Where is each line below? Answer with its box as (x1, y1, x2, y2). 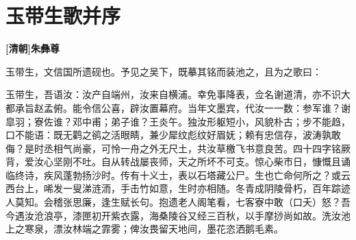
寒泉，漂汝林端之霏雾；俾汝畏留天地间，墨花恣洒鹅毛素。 (24, 221, 283, 236)
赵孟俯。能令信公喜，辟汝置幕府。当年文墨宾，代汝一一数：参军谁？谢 (34, 100, 351, 115)
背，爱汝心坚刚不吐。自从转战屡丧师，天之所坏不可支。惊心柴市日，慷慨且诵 (5, 154, 351, 169)
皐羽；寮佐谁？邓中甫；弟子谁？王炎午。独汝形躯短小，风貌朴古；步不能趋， (5, 114, 351, 128)
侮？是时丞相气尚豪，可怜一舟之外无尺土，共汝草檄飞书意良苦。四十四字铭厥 (5, 141, 351, 155)
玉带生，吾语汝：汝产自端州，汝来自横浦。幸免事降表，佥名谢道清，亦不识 (5, 87, 341, 101)
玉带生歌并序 (5, 1, 121, 29)
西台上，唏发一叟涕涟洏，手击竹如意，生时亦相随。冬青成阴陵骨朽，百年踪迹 (5, 181, 351, 195)
